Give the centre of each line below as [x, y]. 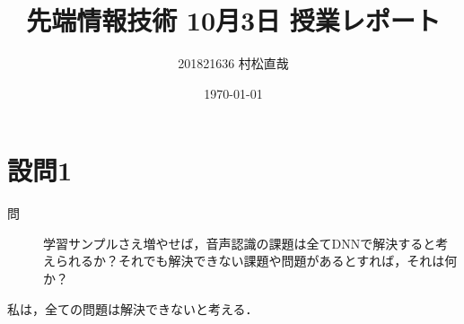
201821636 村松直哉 [233, 63]
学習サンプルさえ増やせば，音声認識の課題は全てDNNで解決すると [240, 243]
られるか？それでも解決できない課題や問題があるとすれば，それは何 [256, 261]
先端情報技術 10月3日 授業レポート [233, 20]
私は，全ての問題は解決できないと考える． [133, 308]
